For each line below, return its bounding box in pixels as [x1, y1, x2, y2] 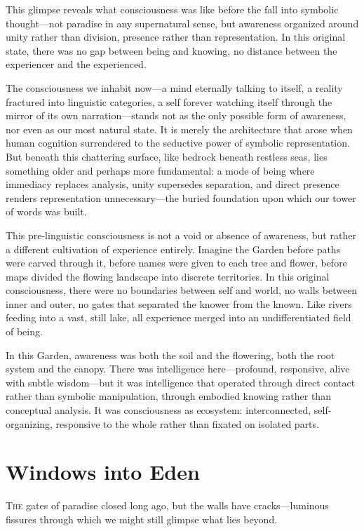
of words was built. [6, 204, 87, 219]
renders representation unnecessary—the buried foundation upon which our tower [6, 190, 356, 205]
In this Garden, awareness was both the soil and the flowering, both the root [6, 347, 335, 362]
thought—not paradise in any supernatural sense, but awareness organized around [6, 15, 359, 30]
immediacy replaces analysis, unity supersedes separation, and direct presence [6, 177, 339, 191]
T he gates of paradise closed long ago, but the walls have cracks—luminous [6, 498, 329, 513]
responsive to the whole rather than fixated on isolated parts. [55, 416, 319, 431]
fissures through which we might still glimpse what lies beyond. [6, 511, 278, 526]
